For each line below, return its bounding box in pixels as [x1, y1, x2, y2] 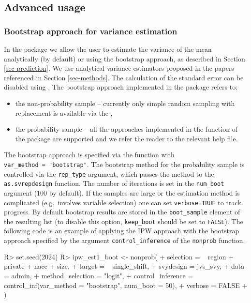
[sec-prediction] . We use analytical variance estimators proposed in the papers [4, 63, 234, 73]
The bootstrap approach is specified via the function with [4, 150, 175, 160]
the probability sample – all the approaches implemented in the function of [15, 124, 237, 134]
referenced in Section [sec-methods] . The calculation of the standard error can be [4, 72, 244, 82]
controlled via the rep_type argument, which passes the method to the [4, 168, 214, 179]
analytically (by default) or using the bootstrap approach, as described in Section [4, 53, 245, 63]
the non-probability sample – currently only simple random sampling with [15, 98, 235, 108]
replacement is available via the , [15, 107, 113, 118]
